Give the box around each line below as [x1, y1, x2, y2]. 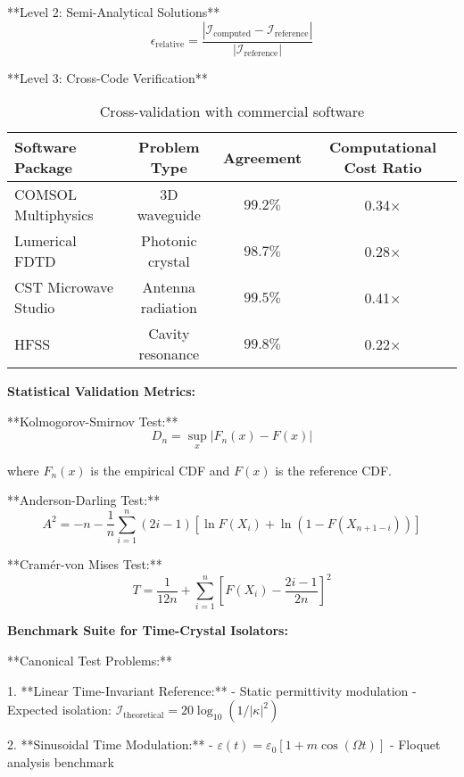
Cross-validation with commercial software [99, 101, 365, 122]
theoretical [123, 710, 164, 720]
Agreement [222, 146, 302, 168]
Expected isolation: [7, 700, 112, 719]
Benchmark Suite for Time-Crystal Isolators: [7, 621, 288, 640]
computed [213, 29, 252, 39]
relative [155, 40, 185, 50]
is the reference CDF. [275, 460, 393, 479]
